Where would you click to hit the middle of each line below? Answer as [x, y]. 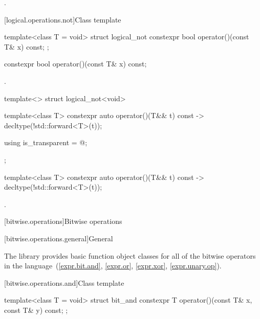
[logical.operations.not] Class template [63, 19]
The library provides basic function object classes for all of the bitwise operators [130, 255]
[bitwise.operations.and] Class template [64, 282]
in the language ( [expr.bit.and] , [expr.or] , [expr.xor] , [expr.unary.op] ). [113, 266]
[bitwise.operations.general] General [59, 238]
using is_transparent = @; [46, 142]
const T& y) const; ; [36, 310]
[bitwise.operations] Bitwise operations [63, 221]
